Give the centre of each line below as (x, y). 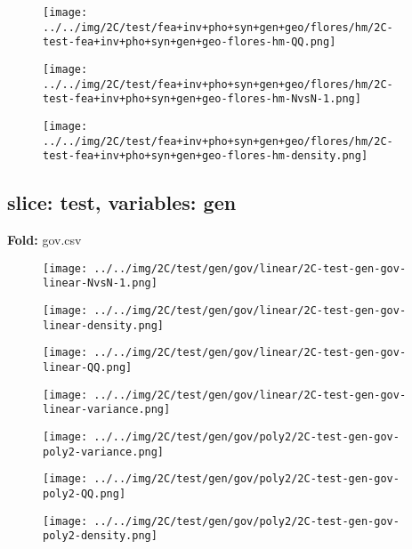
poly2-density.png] (100, 536)
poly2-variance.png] (104, 452)
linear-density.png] (104, 325)
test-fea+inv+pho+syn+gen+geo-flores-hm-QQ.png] (190, 42)
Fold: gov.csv (44, 240)
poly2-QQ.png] (85, 493)
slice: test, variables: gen (122, 202)
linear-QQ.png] (88, 367)
